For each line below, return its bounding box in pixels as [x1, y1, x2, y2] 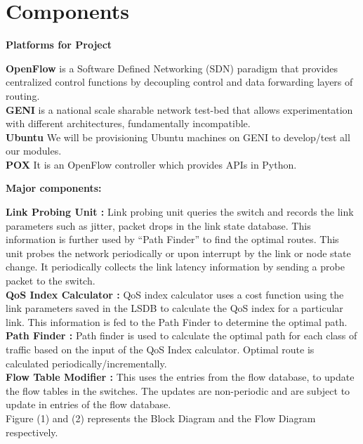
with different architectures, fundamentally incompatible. [6, 116, 251, 131]
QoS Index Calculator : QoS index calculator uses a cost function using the [6, 287, 344, 301]
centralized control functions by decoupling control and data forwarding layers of [6, 74, 353, 89]
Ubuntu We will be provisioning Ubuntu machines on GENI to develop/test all [6, 129, 350, 144]
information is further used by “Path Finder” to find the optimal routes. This [6, 232, 339, 247]
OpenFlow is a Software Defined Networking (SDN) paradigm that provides [6, 60, 338, 75]
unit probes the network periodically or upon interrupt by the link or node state [6, 245, 351, 260]
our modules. [6, 143, 62, 158]
